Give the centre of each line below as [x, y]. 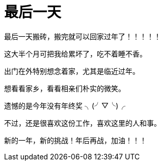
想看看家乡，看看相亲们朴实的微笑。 [65, 88]
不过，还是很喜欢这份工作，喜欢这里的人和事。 [83, 123]
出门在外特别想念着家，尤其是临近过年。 [72, 71]
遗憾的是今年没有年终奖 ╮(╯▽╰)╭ [65, 105]
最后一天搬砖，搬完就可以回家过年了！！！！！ [83, 36]
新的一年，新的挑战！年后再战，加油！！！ [75, 140]
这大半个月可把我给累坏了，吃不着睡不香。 [75, 53]
